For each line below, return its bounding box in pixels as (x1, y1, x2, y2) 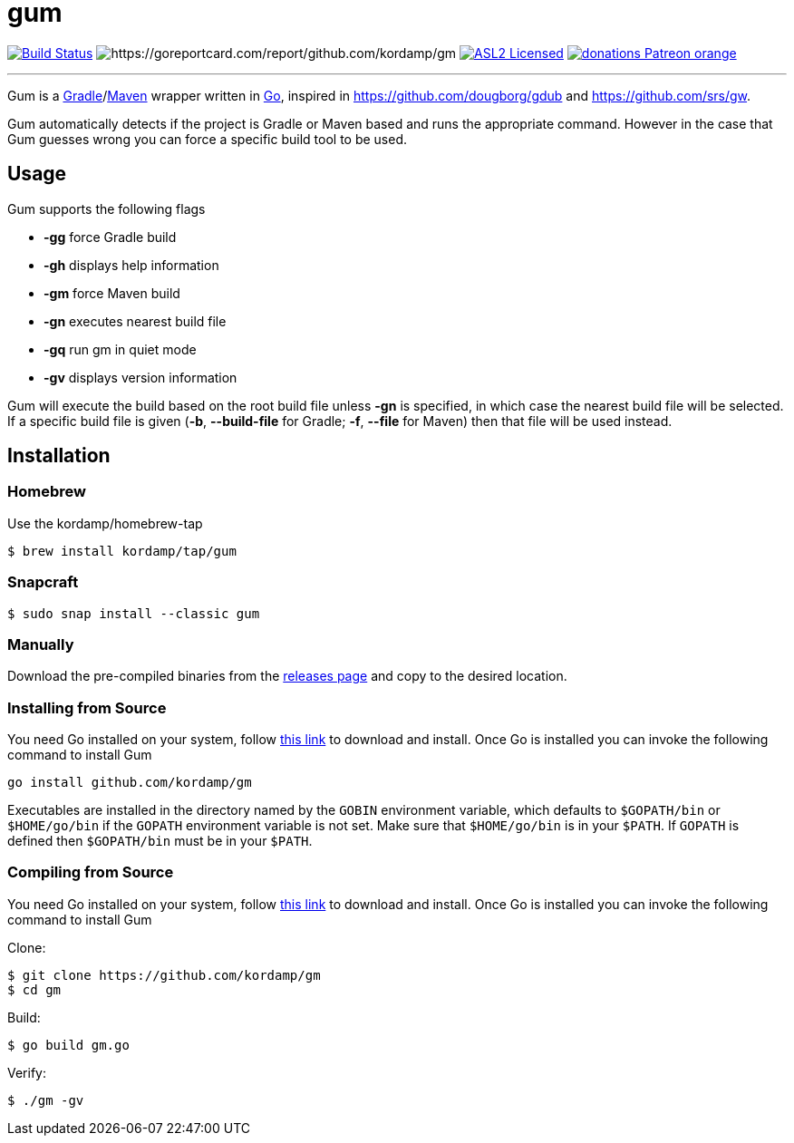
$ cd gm (7, 982, 62, 997)
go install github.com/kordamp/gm (7, 775, 252, 790)
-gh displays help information (44, 257, 219, 273)
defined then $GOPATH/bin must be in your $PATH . (7, 833, 313, 849)
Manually (7, 634, 74, 654)
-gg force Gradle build (44, 228, 177, 245)
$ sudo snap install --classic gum (7, 605, 260, 621)
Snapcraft (7, 573, 79, 592)
